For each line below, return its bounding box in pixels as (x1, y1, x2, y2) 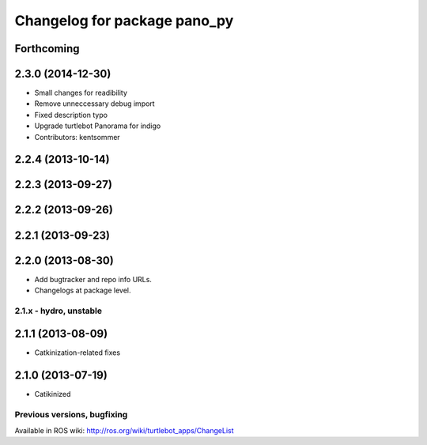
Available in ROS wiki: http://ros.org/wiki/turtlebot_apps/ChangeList (14, 425, 234, 435)
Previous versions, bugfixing (14, 409, 128, 420)
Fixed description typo (34, 110, 108, 119)
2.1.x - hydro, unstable (14, 305, 103, 316)
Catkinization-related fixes (34, 348, 121, 357)
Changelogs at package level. (34, 285, 131, 295)
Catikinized (34, 390, 71, 399)
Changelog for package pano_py (14, 12, 234, 29)
